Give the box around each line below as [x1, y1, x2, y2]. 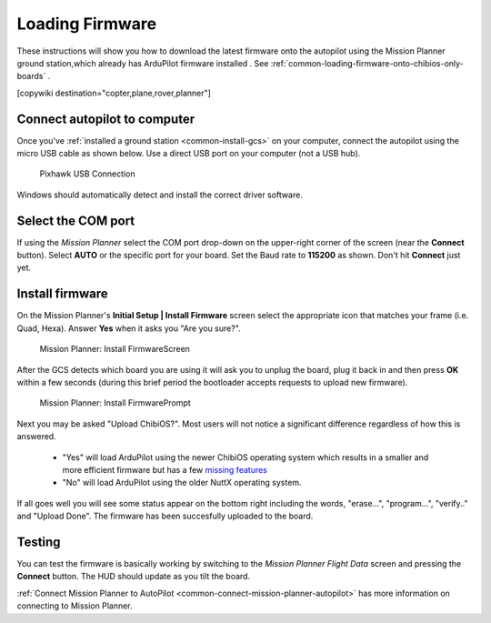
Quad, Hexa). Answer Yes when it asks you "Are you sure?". [16, 323, 241, 334]
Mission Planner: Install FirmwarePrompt [39, 397, 191, 408]
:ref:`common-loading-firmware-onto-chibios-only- [270, 57, 464, 68]
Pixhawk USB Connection [39, 168, 135, 179]
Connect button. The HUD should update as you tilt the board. [16, 571, 250, 582]
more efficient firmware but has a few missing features [62, 464, 267, 475]
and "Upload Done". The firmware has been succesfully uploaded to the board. [16, 510, 314, 522]
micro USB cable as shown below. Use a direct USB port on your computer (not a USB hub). [16, 148, 361, 159]
